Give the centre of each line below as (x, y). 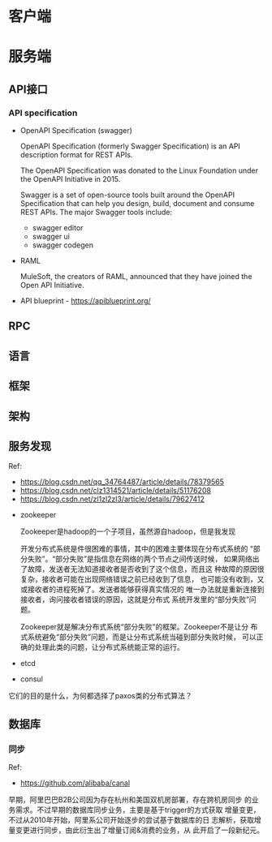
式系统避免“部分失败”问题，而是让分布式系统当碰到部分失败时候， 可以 (138, 637)
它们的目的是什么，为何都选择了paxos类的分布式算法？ (100, 696)
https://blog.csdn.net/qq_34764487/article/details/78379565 (122, 482)
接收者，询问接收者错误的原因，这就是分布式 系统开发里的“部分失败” (135, 599)
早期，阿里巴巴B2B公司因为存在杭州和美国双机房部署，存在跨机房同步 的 (130, 800)
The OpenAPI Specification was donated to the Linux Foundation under (139, 170)
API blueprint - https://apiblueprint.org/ (86, 301)
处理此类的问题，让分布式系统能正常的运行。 (109, 647)
